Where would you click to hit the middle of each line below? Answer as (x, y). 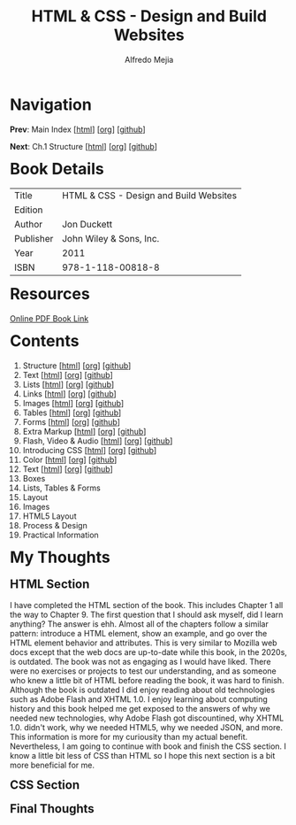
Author (29, 225)
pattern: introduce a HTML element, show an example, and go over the (139, 634)
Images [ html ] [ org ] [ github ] (73, 404)
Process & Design (55, 526)
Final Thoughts (52, 809)
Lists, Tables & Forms (61, 488)
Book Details (57, 169)
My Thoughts (60, 557)
